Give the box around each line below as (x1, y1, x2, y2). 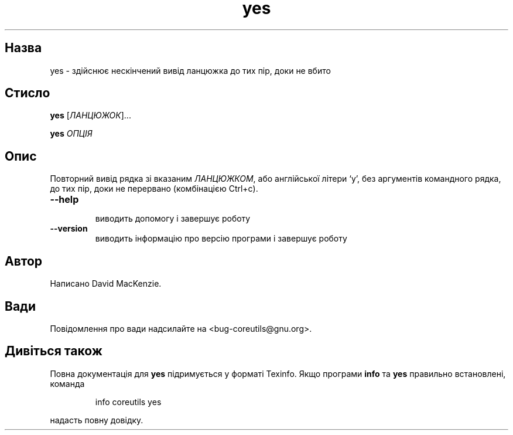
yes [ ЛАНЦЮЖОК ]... (50, 110, 131, 121)
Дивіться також (5, 344, 102, 359)
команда (50, 378, 85, 389)
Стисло (5, 86, 50, 101)
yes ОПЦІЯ (50, 128, 93, 139)
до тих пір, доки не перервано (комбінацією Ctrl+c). (50, 183, 258, 194)
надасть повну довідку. (50, 414, 143, 425)
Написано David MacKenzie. (50, 278, 162, 289)
